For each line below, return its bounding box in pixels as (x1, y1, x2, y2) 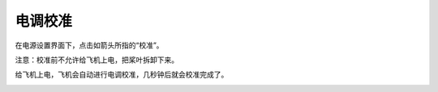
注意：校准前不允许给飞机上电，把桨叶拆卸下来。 (15, 55, 178, 65)
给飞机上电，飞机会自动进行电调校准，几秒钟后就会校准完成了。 (15, 69, 229, 80)
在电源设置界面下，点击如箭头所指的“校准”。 (15, 40, 164, 50)
